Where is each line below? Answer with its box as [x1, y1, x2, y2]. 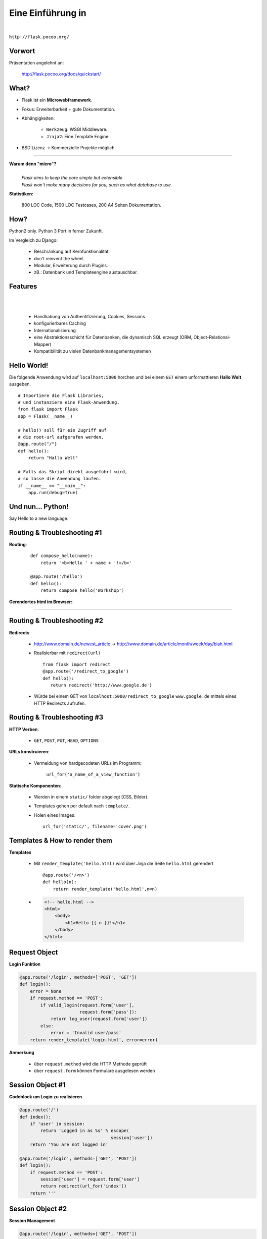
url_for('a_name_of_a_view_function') [46, 772, 140, 778]
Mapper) [34, 341, 52, 347]
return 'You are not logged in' [30, 1142, 109, 1147]
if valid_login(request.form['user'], [40, 1002, 134, 1008]
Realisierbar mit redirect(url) [34, 650, 101, 656]
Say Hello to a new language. [9, 515, 69, 521]
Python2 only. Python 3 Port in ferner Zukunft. [9, 228, 103, 234]
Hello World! [9, 361, 48, 369]
